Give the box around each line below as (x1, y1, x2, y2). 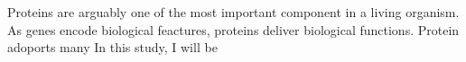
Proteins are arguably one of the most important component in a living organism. (7, 3, 460, 21)
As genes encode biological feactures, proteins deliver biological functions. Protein (7, 20, 460, 39)
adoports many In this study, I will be (7, 38, 218, 57)
